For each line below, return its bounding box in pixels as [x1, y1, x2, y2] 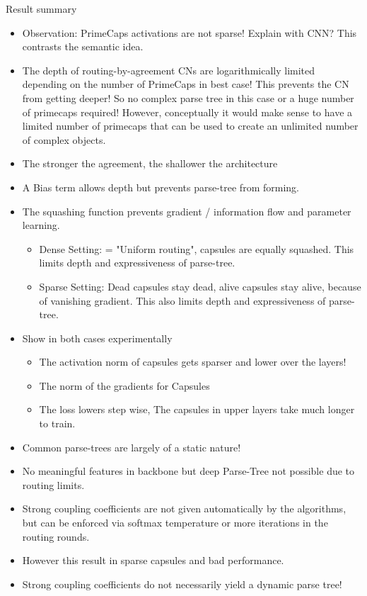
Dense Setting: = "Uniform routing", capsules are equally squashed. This [39, 241, 354, 256]
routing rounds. [22, 529, 90, 544]
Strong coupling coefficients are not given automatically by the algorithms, [22, 501, 346, 516]
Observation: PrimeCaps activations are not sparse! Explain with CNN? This [22, 25, 357, 40]
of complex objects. [22, 132, 106, 147]
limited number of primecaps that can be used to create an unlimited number [22, 118, 359, 133]
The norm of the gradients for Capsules [39, 378, 210, 393]
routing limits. [22, 477, 85, 492]
